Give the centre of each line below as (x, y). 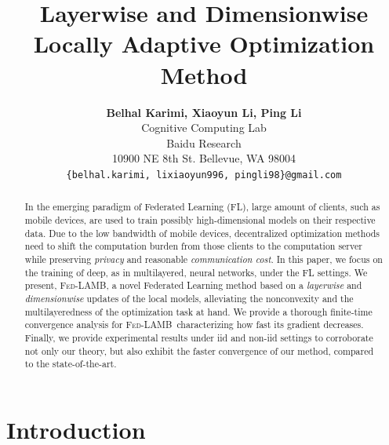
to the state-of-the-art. (71, 364)
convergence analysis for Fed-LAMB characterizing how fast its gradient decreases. (194, 325)
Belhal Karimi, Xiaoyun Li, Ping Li (204, 112)
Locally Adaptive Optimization (204, 44)
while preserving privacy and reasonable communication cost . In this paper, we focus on (204, 259)
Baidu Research (204, 142)
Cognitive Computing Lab (204, 128)
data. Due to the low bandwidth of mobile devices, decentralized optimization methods (202, 233)
